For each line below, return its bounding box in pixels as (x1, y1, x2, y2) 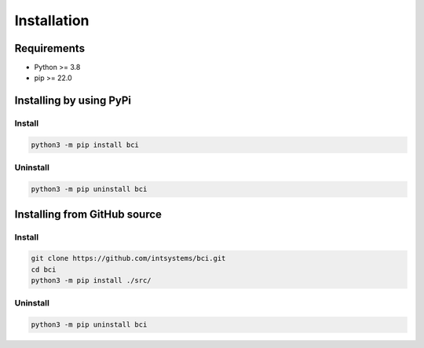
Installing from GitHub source (14, 207, 163, 221)
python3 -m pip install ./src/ (31, 276, 152, 285)
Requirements (14, 42, 86, 55)
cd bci (31, 265, 57, 274)
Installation (14, 12, 90, 29)
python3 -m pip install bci (31, 141, 139, 149)
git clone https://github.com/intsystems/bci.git (31, 254, 226, 263)
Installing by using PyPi (14, 94, 132, 108)
